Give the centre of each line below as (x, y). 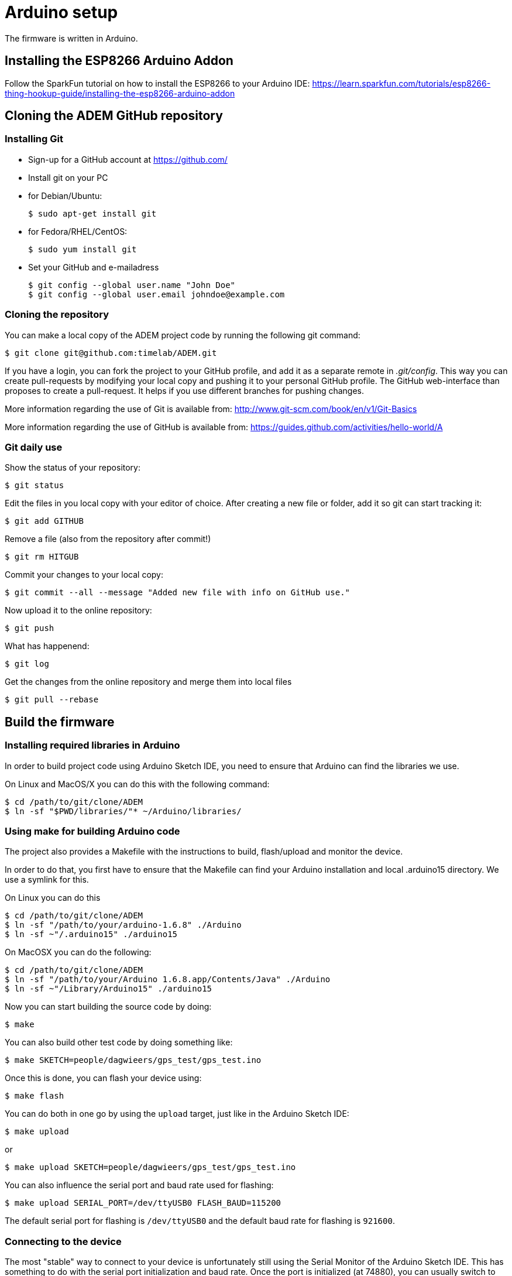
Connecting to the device (63, 1241)
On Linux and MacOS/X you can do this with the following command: (137, 784)
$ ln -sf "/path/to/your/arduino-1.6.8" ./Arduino (123, 925)
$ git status (35, 486)
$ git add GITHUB (44, 521)
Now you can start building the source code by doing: (108, 1007)
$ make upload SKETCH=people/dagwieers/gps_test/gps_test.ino (150, 1167)
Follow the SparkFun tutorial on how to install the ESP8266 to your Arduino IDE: (157, 83)
